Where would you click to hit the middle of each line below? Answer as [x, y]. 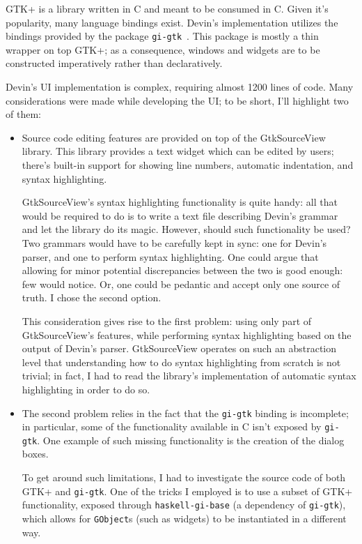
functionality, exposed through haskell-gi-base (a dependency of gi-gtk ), [184, 505]
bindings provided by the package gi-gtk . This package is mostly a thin [162, 36]
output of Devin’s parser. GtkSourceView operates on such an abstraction [179, 348]
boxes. [35, 454]
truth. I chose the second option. [92, 297]
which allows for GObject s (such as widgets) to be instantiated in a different [184, 518]
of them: [23, 114]
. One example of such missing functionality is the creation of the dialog [191, 440]
